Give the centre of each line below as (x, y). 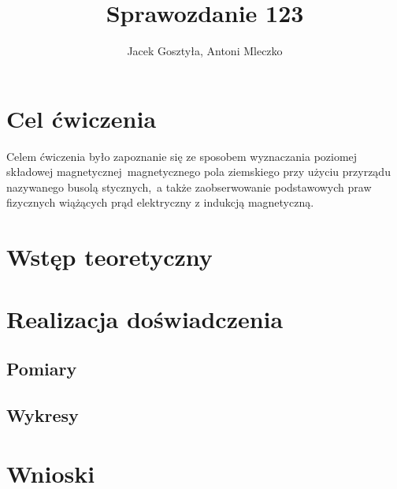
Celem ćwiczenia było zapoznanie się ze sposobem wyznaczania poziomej (182, 156)
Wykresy (43, 414)
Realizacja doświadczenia (145, 318)
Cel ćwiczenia (82, 118)
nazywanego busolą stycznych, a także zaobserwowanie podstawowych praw (189, 187)
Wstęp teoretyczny (109, 257)
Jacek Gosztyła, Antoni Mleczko (205, 51)
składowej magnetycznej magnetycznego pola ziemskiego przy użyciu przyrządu (198, 172)
